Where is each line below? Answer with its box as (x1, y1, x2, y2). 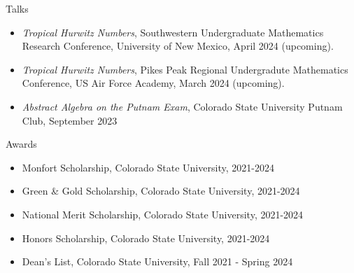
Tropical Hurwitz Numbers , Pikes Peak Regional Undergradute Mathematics (22, 62, 348, 76)
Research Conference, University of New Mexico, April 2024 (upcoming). (22, 38, 334, 53)
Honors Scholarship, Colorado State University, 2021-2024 (22, 230, 270, 245)
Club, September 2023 (22, 113, 118, 127)
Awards (6, 136, 37, 151)
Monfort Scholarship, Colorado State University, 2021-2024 (22, 160, 274, 174)
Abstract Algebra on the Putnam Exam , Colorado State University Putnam (22, 99, 343, 113)
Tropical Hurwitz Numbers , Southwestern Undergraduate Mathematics (22, 24, 324, 39)
